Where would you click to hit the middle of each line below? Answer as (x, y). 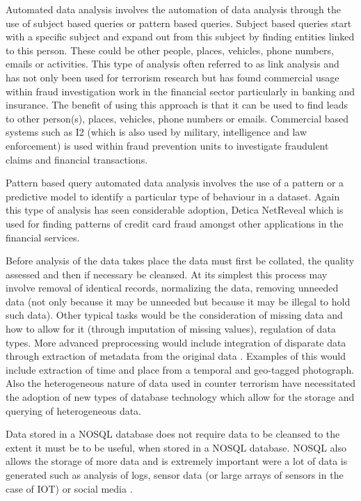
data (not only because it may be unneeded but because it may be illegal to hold (178, 301)
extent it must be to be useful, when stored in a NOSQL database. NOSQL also (176, 447)
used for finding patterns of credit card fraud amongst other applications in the (175, 223)
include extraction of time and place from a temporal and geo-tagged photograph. (180, 369)
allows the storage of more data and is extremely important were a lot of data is (177, 461)
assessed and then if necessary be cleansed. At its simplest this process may (167, 274)
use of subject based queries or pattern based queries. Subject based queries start (179, 23)
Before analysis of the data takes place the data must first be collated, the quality (180, 261)
